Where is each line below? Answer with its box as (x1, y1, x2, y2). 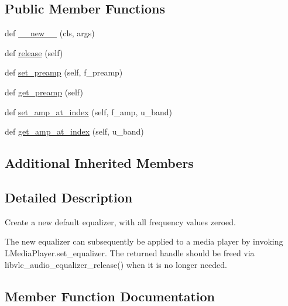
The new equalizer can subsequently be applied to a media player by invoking (5, 235, 283, 247)
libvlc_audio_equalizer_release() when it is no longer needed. (5, 258, 227, 270)
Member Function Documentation (5, 287, 215, 305)
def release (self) (5, 46, 63, 59)
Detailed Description (5, 188, 133, 206)
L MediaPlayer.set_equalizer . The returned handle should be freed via (5, 246, 255, 259)
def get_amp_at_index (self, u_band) (5, 125, 144, 137)
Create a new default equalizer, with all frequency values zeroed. (5, 215, 236, 228)
